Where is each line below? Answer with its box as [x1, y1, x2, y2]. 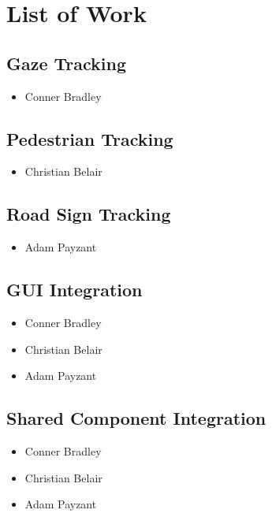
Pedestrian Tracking [6, 126, 173, 151]
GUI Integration [6, 277, 143, 302]
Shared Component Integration [6, 406, 266, 430]
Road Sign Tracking [6, 202, 171, 226]
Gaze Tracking [6, 50, 127, 75]
